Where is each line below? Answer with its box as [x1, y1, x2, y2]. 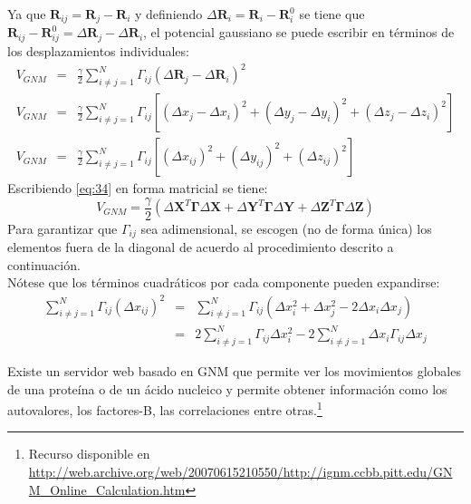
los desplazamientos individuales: [7, 42, 189, 61]
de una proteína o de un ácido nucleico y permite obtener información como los [7, 379, 447, 398]
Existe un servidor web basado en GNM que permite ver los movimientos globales [7, 361, 461, 380]
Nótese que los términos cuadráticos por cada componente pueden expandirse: [7, 273, 440, 292]
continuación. [7, 255, 81, 274]
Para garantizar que [7, 218, 118, 237]
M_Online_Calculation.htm [28, 480, 186, 499]
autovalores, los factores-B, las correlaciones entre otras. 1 [7, 398, 322, 419]
